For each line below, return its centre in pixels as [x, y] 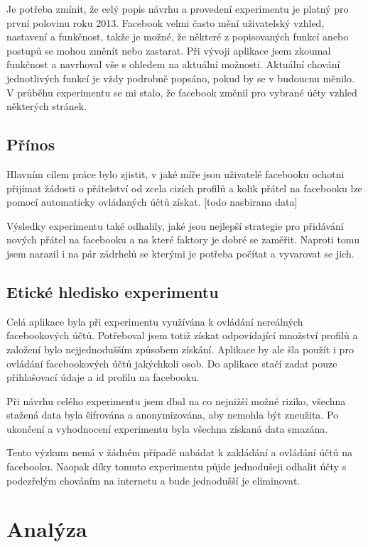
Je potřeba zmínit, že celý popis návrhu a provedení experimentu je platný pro [178, 9]
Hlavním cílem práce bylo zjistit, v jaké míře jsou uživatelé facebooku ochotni [175, 173]
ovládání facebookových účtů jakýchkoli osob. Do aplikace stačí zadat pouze [172, 363]
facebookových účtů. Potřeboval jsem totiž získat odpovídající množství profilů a [182, 335]
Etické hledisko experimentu [113, 291]
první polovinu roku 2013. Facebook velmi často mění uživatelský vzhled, [166, 22]
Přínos [31, 144]
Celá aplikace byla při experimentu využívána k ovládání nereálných [155, 321]
